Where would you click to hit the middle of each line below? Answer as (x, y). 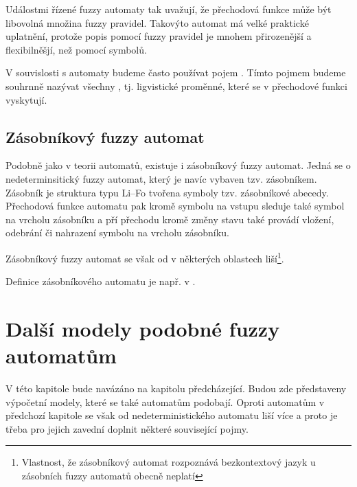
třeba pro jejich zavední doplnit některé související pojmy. (127, 428)
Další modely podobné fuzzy (143, 328)
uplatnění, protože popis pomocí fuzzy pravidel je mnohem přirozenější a (159, 36)
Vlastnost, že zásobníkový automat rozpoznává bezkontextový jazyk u (169, 462)
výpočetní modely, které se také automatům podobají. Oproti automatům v (165, 401)
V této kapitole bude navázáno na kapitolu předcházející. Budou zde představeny (176, 388)
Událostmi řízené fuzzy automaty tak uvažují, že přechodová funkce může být (169, 9)
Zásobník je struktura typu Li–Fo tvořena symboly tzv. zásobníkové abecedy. (167, 192)
